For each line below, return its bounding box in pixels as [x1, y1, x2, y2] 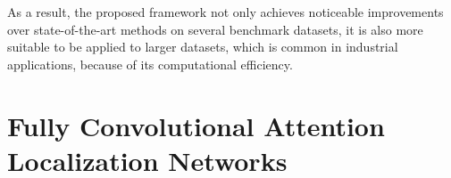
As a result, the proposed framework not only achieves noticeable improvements [7, 3, 444, 20]
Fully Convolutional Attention [7, 107, 385, 143]
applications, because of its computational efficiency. [7, 54, 293, 73]
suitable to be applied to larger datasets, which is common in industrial [7, 37, 398, 56]
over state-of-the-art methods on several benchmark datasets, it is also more [7, 20, 423, 38]
